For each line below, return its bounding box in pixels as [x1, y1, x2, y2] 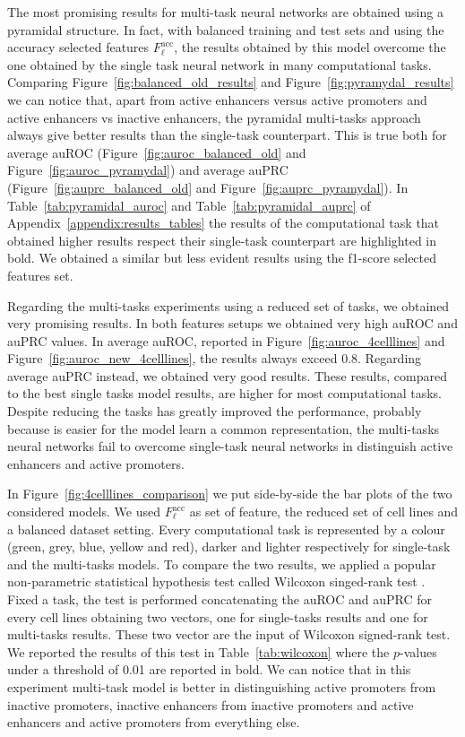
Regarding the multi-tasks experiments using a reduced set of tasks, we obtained [7, 296, 450, 315]
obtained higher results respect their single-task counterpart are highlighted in [7, 230, 437, 249]
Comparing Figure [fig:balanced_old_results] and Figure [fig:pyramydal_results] [7, 73, 454, 91]
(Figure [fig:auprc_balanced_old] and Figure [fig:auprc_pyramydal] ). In [7, 178, 409, 196]
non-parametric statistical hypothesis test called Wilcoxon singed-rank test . [7, 572, 426, 591]
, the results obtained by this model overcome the [174, 38, 446, 56]
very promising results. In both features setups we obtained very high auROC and [7, 314, 458, 333]
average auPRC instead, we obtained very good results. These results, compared [7, 366, 448, 385]
